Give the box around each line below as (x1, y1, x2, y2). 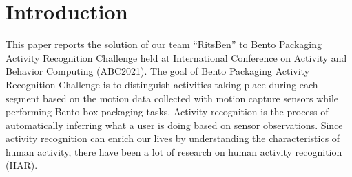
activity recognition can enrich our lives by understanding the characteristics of (6, 131, 340, 145)
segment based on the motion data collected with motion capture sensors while (6, 91, 339, 105)
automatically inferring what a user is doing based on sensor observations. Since (6, 117, 343, 132)
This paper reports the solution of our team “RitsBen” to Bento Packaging (6, 37, 322, 51)
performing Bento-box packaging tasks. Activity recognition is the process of (6, 104, 329, 119)
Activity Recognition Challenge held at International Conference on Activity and (6, 50, 347, 64)
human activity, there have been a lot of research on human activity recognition (6, 144, 342, 158)
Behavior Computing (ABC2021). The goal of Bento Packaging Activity (6, 64, 310, 78)
